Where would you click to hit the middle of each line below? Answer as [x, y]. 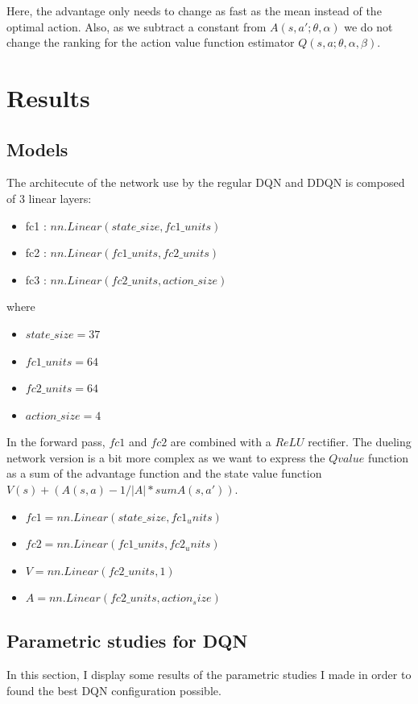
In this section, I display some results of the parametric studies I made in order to [209, 675]
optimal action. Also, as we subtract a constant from [137, 26]
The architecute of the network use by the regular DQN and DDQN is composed [206, 182]
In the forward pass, [56, 442]
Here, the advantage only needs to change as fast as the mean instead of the [194, 10]
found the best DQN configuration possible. [114, 690]
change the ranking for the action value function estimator [151, 42]
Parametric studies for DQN [127, 641]
